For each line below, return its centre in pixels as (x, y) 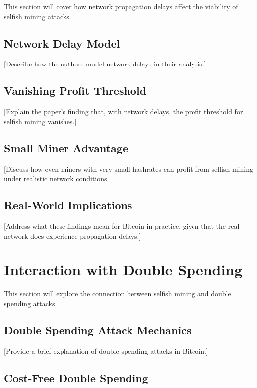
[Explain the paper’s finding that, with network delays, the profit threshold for (124, 111)
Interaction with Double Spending (123, 270)
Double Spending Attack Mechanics (98, 330)
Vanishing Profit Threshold (75, 91)
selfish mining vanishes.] (40, 121)
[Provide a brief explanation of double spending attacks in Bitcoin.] (106, 351)
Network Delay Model (62, 43)
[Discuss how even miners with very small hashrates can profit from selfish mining (128, 168)
